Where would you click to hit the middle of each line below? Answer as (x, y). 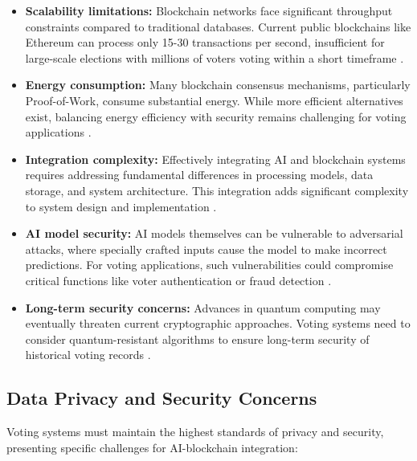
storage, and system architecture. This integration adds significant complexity (217, 190)
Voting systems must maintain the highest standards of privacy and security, (195, 432)
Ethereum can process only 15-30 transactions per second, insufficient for (205, 42)
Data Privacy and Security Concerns (162, 398)
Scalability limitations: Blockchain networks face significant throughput (209, 10)
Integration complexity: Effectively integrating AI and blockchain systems (215, 159)
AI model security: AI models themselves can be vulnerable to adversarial (214, 233)
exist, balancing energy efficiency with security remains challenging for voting (216, 116)
